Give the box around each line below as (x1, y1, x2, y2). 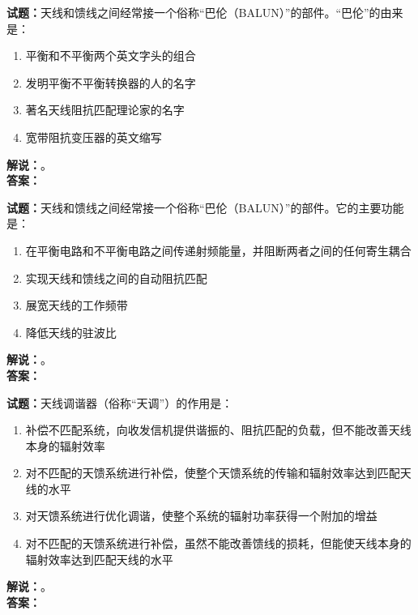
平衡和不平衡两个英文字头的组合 (25, 47, 196, 64)
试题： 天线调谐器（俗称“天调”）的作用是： (6, 394, 233, 411)
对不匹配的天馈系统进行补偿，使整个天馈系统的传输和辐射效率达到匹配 (25, 464, 400, 481)
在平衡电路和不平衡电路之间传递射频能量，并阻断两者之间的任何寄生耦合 (25, 241, 412, 258)
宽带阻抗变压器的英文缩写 (25, 128, 162, 145)
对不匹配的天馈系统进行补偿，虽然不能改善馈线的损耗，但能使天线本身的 (25, 535, 412, 552)
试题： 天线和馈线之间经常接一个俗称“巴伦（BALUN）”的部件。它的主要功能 (6, 199, 404, 216)
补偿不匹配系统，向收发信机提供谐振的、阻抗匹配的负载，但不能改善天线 (25, 421, 412, 438)
